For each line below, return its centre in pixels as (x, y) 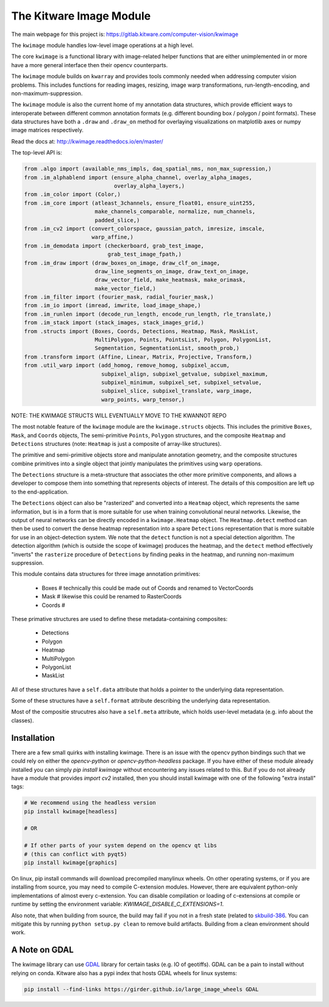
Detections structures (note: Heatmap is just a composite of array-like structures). (116, 443)
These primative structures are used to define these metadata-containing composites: (119, 619)
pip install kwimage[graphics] (71, 863)
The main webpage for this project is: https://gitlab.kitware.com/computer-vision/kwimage (125, 34)
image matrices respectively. (47, 130)
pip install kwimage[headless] (71, 811)
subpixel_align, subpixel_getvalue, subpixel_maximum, (185, 374)
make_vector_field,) (126, 288)
